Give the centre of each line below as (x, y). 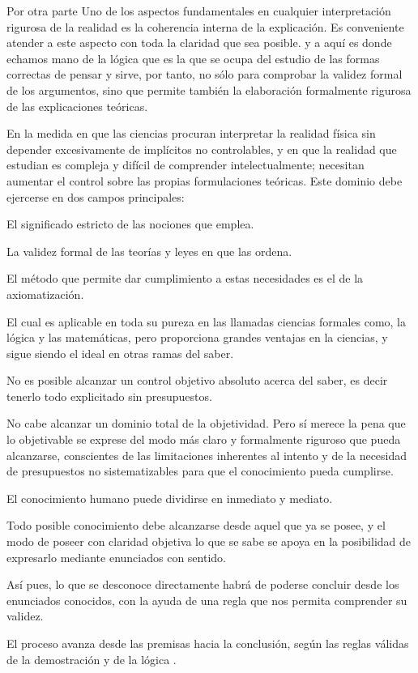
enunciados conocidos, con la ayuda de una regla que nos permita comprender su (207, 600)
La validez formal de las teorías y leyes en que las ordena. (149, 251)
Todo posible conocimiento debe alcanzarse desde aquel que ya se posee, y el (196, 525)
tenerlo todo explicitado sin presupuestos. (109, 396)
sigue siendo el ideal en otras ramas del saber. (120, 353)
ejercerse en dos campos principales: (96, 196)
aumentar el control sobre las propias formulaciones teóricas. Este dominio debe (205, 180)
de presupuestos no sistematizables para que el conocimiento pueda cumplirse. (200, 471)
